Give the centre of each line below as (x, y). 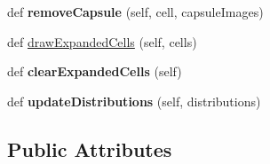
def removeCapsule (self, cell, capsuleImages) (135, 12)
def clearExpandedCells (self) (95, 71)
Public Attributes (90, 148)
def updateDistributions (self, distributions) (134, 101)
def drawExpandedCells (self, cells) (102, 41)
